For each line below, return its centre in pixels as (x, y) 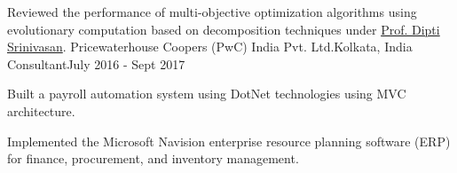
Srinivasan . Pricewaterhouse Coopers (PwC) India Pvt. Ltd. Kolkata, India (210, 47)
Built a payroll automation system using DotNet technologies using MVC (207, 94)
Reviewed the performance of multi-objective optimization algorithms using (212, 12)
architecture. (41, 110)
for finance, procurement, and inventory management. (153, 158)
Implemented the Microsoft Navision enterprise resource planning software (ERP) (229, 141)
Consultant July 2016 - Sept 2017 (96, 63)
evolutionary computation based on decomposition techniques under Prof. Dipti (224, 29)
